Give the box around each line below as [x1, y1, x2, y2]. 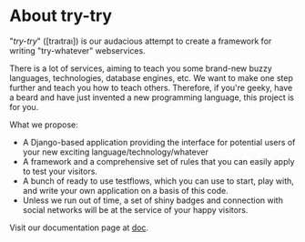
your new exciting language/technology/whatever [22, 146, 209, 157]
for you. [9, 101, 39, 112]
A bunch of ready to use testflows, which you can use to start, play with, [22, 175, 294, 187]
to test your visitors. [22, 166, 98, 176]
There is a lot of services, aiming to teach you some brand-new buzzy [9, 63, 273, 74]
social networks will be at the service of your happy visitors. [22, 204, 249, 215]
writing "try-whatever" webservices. [9, 45, 146, 55]
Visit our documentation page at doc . [9, 222, 148, 233]
